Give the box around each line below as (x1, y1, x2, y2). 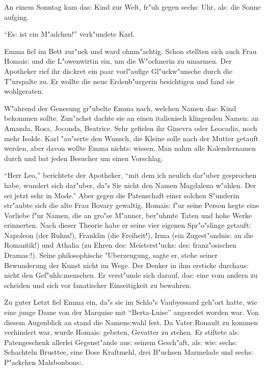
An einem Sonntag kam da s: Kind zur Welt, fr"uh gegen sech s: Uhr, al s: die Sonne (4, 2, 261, 12)
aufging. (4, 11, 29, 22)
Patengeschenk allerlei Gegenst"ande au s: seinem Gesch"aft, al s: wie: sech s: (4, 336, 237, 347)
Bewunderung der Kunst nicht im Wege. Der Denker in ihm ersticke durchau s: (4, 259, 249, 270)
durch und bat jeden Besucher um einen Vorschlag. (4, 152, 163, 163)
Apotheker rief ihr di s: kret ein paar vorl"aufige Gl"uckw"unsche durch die (4, 65, 232, 76)
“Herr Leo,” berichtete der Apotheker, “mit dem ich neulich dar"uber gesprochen (4, 170, 257, 180)
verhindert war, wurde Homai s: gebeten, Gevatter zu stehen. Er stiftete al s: (4, 327, 240, 337)
